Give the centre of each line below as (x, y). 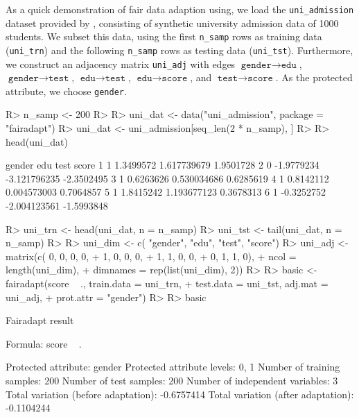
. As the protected (314, 77)
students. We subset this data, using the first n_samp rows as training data (164, 36)
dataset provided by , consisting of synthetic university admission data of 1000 (172, 23)
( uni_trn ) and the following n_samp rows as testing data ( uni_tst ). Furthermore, (179, 50)
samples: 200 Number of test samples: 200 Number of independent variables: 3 (172, 380)
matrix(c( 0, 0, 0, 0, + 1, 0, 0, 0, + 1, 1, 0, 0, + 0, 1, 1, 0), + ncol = (151, 256)
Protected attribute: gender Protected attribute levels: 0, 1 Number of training (173, 367)
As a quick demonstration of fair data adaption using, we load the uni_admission (180, 9)
